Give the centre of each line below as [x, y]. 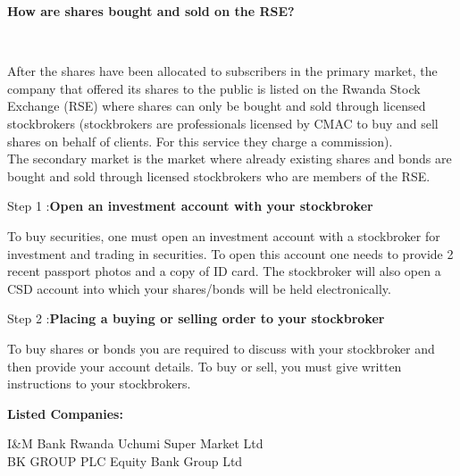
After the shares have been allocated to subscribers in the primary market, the [222, 71]
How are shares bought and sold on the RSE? [151, 11]
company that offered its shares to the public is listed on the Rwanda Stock [214, 88]
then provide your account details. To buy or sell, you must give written [205, 366]
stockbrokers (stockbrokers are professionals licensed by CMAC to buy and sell [223, 123]
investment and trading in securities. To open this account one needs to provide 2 [230, 253]
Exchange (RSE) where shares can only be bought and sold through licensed [217, 106]
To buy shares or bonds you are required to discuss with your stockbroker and [221, 348]
